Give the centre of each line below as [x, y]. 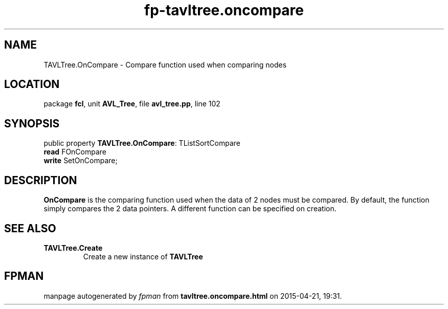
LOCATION [32, 84]
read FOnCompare [75, 152]
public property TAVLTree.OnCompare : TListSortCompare [142, 143]
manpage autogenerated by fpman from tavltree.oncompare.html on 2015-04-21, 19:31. [193, 296]
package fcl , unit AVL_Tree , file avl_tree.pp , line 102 [132, 104]
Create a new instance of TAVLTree [143, 256]
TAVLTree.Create [73, 248]
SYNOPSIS [32, 123]
